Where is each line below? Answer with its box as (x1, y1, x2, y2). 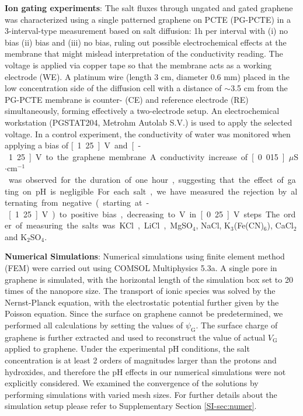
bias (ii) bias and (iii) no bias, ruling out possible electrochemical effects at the (5, 36, 287, 48)
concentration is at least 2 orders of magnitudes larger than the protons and (5, 354, 277, 366)
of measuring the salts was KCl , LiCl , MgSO (15, 219, 193, 231)
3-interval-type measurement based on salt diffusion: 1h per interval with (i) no (5, 25, 288, 37)
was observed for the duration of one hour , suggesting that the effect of (8, 173, 284, 185)
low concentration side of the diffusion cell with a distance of (5, 82, 222, 94)
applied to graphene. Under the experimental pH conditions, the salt (5, 342, 250, 355)
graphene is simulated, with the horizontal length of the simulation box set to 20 (5, 273, 293, 285)
